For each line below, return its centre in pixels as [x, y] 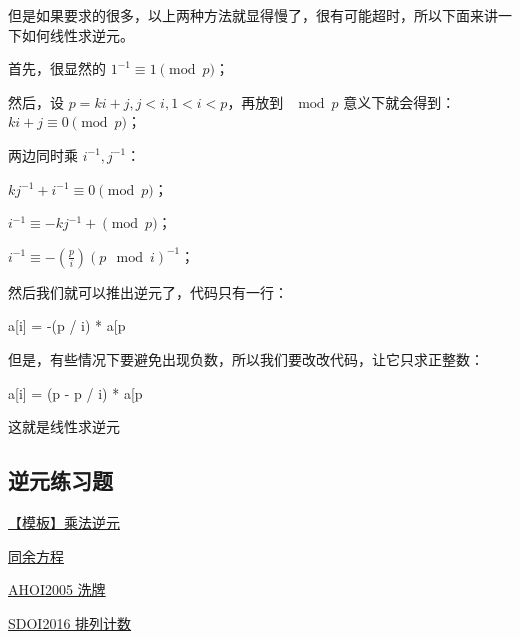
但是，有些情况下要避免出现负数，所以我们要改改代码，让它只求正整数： [246, 358]
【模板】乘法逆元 [64, 521]
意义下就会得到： [399, 101]
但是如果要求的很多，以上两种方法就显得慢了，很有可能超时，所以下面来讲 [253, 15]
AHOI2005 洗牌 [57, 589]
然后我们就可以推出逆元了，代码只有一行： [148, 291]
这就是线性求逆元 [64, 426]
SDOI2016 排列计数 [70, 622]
